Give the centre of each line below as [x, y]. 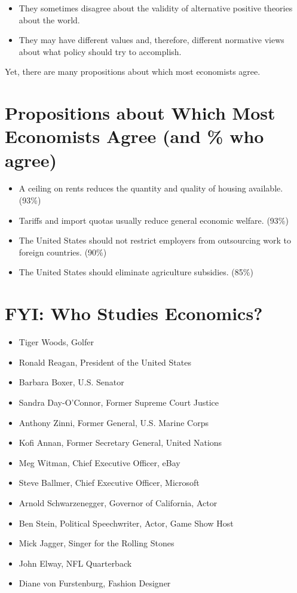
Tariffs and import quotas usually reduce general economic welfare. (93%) [154, 220]
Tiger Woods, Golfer [56, 342]
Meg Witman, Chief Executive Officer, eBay [99, 462]
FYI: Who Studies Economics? [134, 313]
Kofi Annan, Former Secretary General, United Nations [120, 443]
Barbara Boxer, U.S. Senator [71, 382]
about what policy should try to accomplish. [100, 51]
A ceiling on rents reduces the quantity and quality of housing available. [151, 188]
